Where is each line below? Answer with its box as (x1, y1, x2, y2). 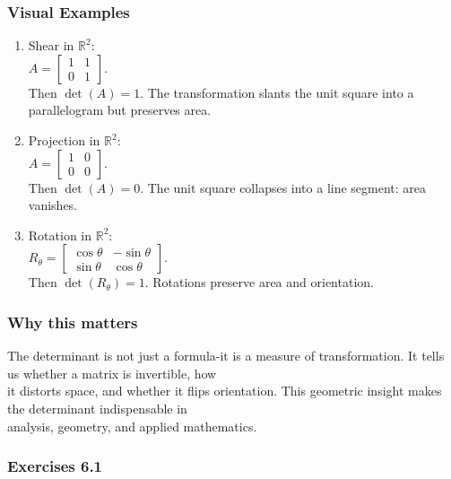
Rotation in (28, 225, 92, 244)
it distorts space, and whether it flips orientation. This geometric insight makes (7, 381, 442, 400)
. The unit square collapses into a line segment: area (140, 178, 427, 196)
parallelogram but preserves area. (28, 100, 212, 119)
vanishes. (28, 196, 78, 214)
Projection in (28, 131, 100, 149)
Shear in (28, 36, 74, 55)
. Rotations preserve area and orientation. (144, 273, 374, 292)
